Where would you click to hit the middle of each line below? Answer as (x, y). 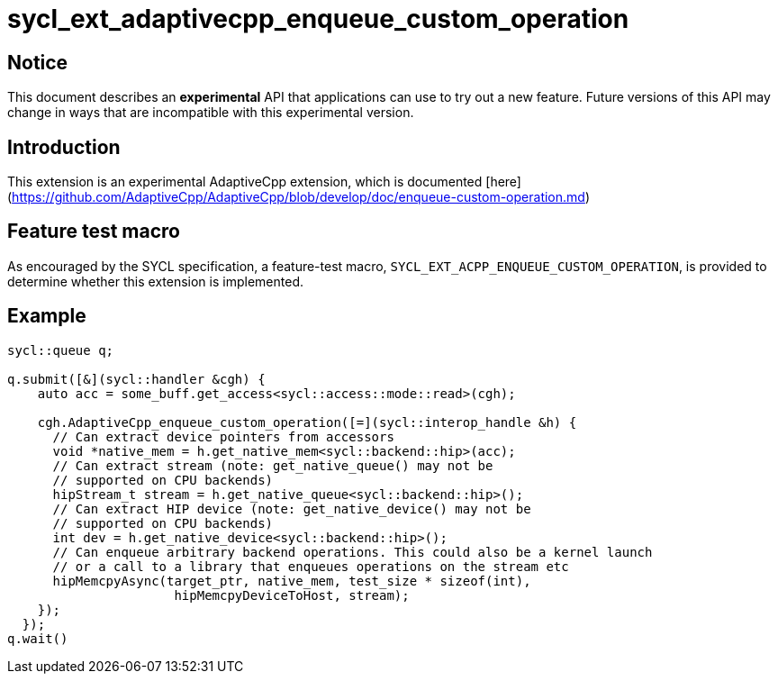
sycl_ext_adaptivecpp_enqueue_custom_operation (318, 19)
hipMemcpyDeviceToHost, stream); (292, 595)
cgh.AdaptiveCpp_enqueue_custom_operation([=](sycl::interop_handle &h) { (307, 422)
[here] (503, 182)
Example (47, 316)
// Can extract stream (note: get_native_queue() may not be (273, 465)
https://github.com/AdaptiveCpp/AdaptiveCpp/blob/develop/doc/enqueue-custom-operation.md (299, 197)
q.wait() (38, 638)
